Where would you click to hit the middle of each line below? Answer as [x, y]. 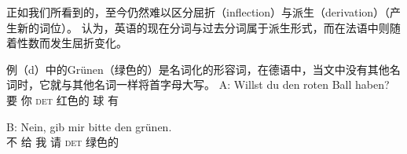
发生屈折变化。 [88, 43]
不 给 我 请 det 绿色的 [62, 142]
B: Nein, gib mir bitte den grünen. [89, 126]
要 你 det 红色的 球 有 [62, 99]
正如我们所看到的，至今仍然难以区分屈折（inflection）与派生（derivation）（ [198, 12]
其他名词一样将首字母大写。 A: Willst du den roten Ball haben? [231, 84]
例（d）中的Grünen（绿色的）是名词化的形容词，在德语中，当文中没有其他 [198, 69]
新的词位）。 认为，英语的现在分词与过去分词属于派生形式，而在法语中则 [203, 27]
